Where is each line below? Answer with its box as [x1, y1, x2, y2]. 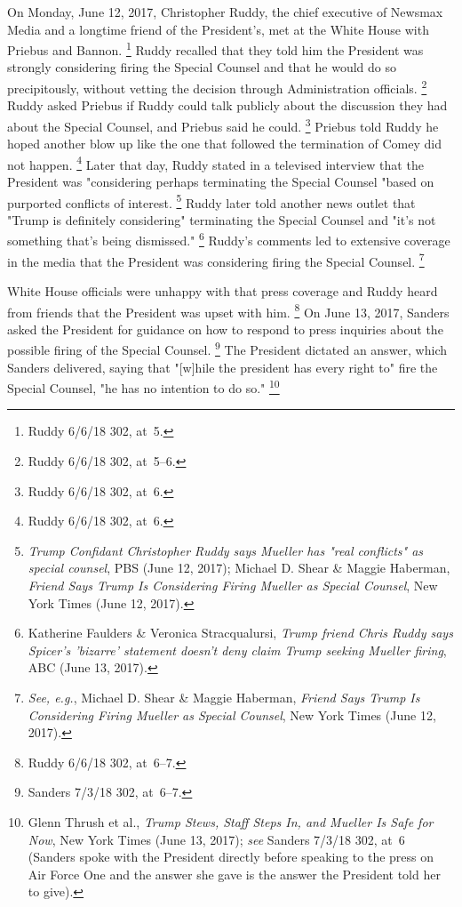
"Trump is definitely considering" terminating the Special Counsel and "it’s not [7, 210, 436, 229]
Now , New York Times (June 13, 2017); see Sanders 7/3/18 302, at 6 [28, 830, 405, 848]
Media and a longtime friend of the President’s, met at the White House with [7, 20, 429, 38]
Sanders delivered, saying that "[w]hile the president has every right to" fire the [7, 357, 438, 376]
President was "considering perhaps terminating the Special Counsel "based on [7, 172, 434, 190]
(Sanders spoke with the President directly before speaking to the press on [28, 847, 434, 866]
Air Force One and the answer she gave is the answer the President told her [28, 864, 441, 883]
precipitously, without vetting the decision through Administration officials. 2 [7, 76, 427, 97]
